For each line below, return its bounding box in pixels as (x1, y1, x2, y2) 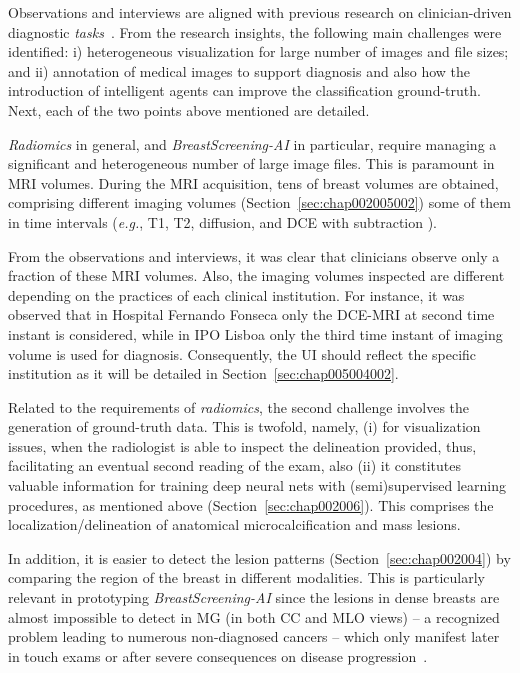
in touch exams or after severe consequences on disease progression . (8, 645, 428, 666)
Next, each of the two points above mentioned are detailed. (8, 99, 370, 120)
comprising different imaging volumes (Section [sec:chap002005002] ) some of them (8, 192, 511, 213)
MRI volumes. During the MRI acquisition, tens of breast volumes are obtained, (8, 172, 499, 193)
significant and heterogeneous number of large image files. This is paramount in (8, 153, 495, 174)
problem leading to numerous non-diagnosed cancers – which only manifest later (8, 626, 500, 647)
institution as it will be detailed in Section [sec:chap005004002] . (8, 363, 399, 384)
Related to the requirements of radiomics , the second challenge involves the (8, 396, 470, 417)
